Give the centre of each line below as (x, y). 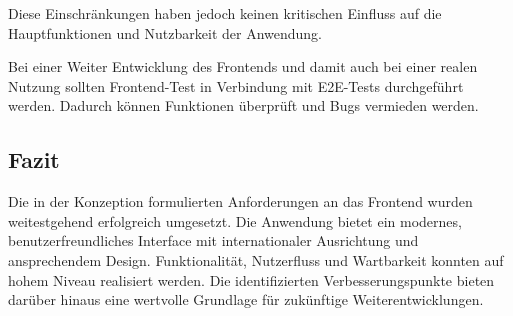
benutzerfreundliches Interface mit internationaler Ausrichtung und (213, 240)
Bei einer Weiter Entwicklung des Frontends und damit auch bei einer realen (243, 66)
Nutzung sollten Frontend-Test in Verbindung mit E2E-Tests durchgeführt (236, 85)
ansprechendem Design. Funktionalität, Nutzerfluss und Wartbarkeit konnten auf (256, 259)
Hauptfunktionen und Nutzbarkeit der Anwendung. (165, 32)
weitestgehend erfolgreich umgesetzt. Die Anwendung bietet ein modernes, (235, 220)
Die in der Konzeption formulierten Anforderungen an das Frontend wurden (240, 201)
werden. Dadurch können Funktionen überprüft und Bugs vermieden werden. (243, 105)
